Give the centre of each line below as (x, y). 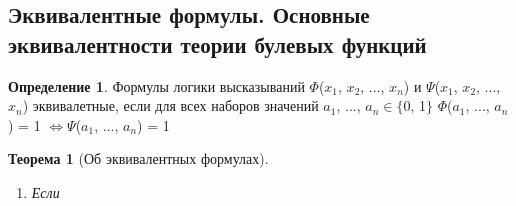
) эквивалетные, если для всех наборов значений (170, 105)
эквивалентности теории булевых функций (217, 43)
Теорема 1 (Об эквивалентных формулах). (138, 158)
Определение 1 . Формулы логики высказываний (156, 85)
